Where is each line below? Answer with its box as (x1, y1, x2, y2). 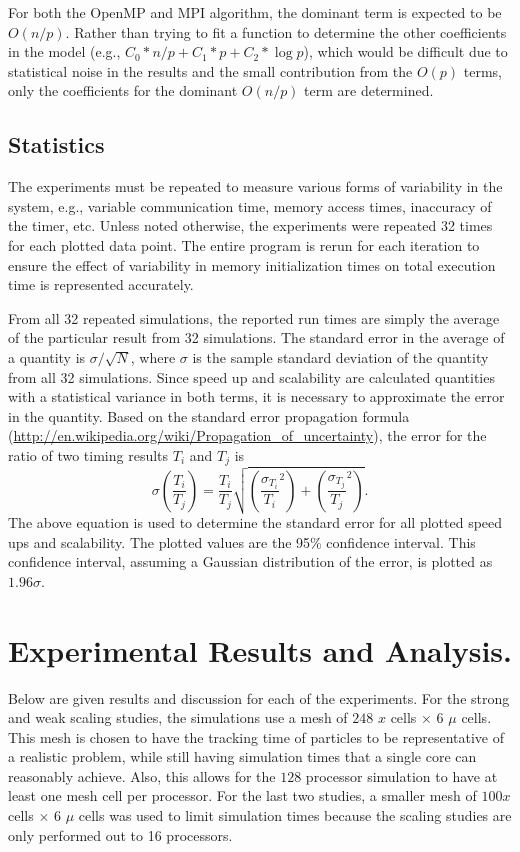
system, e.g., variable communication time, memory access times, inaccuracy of (8, 195, 492, 216)
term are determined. (304, 80, 434, 101)
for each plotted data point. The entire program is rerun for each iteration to (8, 234, 480, 255)
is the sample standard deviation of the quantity (192, 346, 489, 367)
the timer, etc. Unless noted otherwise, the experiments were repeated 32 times (8, 215, 493, 236)
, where (130, 346, 176, 367)
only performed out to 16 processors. (8, 824, 233, 845)
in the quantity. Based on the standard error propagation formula (8, 405, 410, 426)
